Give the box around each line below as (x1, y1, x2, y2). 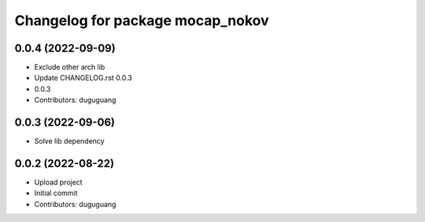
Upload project (34, 177, 83, 187)
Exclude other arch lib (34, 63, 105, 72)
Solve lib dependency (34, 136, 105, 146)
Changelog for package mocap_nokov (14, 12, 269, 29)
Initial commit (34, 188, 78, 198)
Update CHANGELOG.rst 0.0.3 (34, 73, 133, 82)
